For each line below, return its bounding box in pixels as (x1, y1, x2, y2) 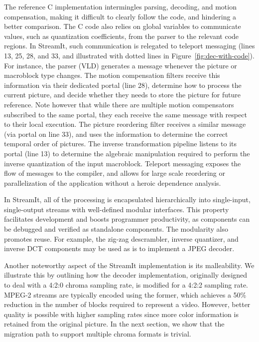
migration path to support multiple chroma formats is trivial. (4, 329, 191, 339)
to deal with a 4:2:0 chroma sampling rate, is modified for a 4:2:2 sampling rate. (4, 280, 248, 290)
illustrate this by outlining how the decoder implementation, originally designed (4, 270, 248, 280)
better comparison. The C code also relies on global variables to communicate (4, 21, 241, 31)
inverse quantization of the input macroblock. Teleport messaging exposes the (4, 158, 241, 168)
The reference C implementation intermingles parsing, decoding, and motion (4, 1, 237, 11)
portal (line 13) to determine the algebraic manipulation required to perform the (4, 148, 250, 158)
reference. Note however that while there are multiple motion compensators (4, 99, 234, 109)
